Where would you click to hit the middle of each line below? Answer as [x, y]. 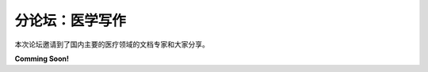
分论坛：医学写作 [71, 21]
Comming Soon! [42, 59]
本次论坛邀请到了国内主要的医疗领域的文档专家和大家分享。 [112, 44]
